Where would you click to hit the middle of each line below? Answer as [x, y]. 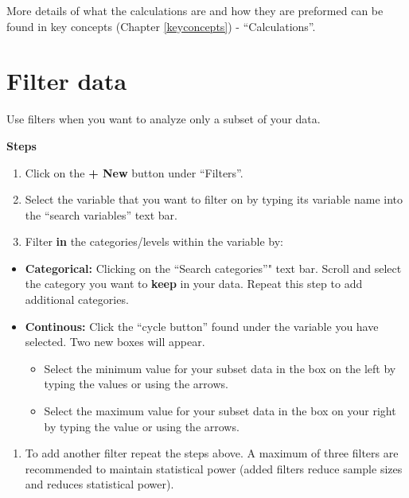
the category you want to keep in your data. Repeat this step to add [194, 284]
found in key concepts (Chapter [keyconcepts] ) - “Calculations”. [161, 26]
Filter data [67, 81]
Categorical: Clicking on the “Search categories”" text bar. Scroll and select [213, 268]
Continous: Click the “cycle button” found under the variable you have [202, 326]
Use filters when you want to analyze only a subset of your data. [164, 119]
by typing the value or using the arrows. [142, 426]
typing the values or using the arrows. [136, 384]
